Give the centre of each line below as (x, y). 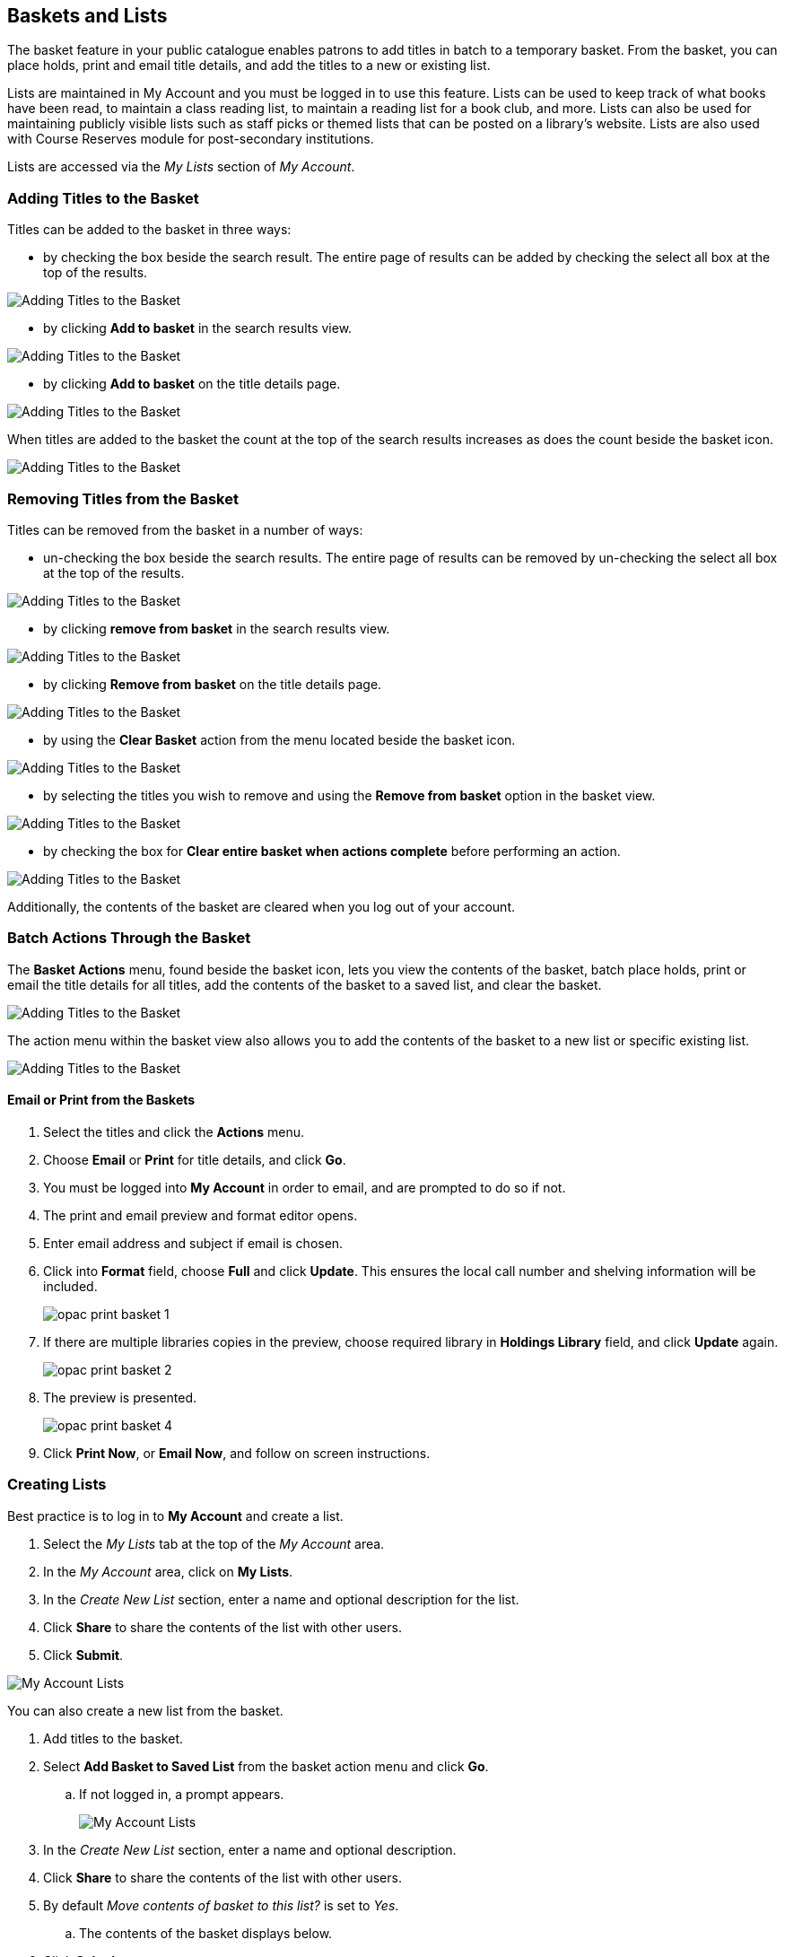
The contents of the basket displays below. (206, 1933)
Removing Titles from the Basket (123, 498)
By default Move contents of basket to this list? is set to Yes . (221, 1905)
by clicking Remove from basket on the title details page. (213, 684)
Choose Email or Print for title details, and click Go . (195, 1159)
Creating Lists (57, 1485)
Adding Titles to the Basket (103, 198)
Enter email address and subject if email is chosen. (193, 1243)
